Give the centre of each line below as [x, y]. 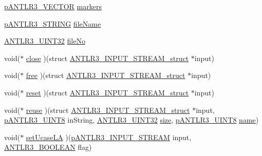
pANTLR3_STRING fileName [53, 23]
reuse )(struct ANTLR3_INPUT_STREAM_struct [108, 110]
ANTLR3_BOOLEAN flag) [48, 147]
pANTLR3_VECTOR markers [53, 6]
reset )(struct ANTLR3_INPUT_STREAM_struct [107, 92]
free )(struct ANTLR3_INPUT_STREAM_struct [106, 75]
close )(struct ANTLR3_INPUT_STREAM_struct [107, 58]
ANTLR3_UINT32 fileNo [45, 41]
